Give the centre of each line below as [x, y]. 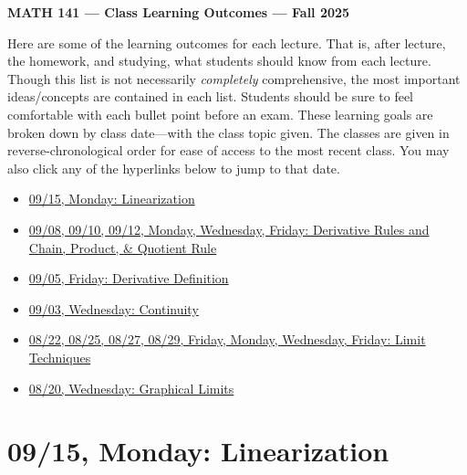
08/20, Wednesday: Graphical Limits [131, 388]
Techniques [60, 357]
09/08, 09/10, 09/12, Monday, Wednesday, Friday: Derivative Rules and [229, 229]
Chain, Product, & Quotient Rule [123, 247]
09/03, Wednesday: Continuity [114, 308]
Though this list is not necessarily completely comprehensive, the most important [234, 78]
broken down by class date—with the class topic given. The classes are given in [228, 132]
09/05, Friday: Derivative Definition [129, 278]
